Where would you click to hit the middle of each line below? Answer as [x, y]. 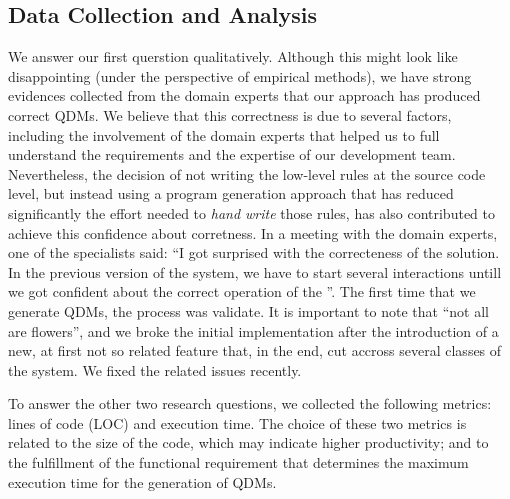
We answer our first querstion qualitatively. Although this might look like [233, 56]
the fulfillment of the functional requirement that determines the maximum [238, 462]
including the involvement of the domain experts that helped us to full [224, 134]
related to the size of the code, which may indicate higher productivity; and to [248, 442]
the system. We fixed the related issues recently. [155, 369]
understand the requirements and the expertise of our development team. [232, 154]
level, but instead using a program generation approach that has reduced [231, 193]
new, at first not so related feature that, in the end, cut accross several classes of [255, 350]
